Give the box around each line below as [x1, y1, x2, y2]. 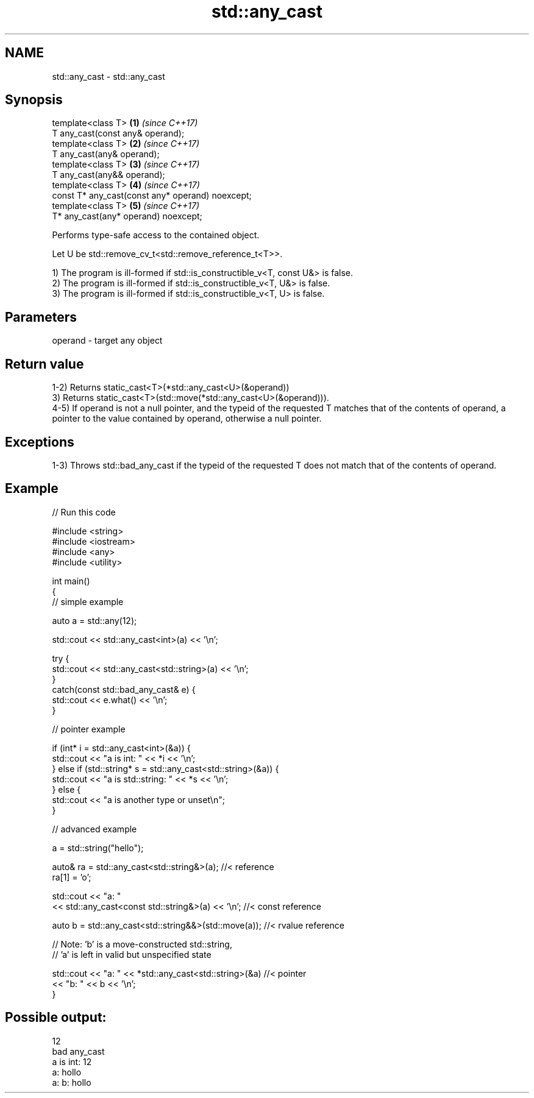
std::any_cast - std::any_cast [52, 71, 165, 82]
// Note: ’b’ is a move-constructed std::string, [52, 938, 232, 949]
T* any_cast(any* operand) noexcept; [52, 211, 202, 222]
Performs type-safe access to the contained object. [52, 230, 260, 241]
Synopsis [5, 92, 63, 108]
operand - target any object [52, 335, 163, 346]
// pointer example [52, 723, 126, 734]
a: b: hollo [52, 1077, 91, 1088]
